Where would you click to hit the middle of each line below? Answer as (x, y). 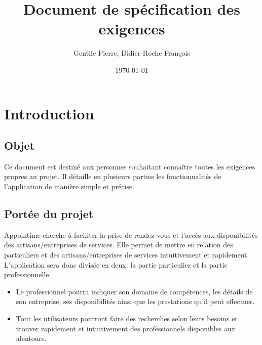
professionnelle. (28, 274)
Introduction (49, 113)
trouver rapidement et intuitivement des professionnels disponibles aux (126, 328)
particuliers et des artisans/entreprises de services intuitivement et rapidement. (127, 255)
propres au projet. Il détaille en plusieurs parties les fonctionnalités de (113, 176)
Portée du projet (49, 214)
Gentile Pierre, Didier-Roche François (132, 53)
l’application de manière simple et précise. (69, 186)
